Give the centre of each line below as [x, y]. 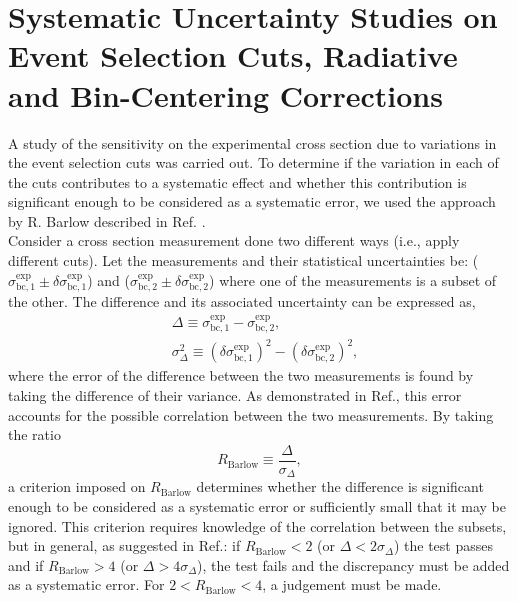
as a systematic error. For [86, 584]
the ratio [34, 434]
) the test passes [443, 545]
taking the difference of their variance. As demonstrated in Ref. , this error [235, 395]
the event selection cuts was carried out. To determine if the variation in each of [253, 162]
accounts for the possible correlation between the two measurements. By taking [251, 414]
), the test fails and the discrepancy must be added [353, 564]
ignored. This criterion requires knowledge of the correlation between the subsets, [257, 525]
